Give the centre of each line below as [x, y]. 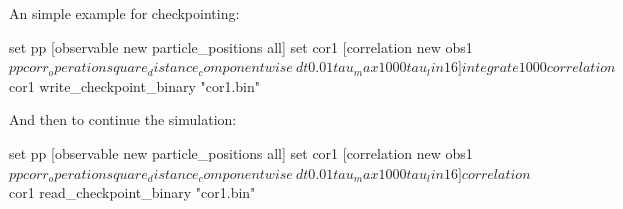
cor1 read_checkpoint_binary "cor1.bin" [132, 192]
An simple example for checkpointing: [124, 13]
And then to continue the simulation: [123, 119]
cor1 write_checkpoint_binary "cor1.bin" [134, 85]
